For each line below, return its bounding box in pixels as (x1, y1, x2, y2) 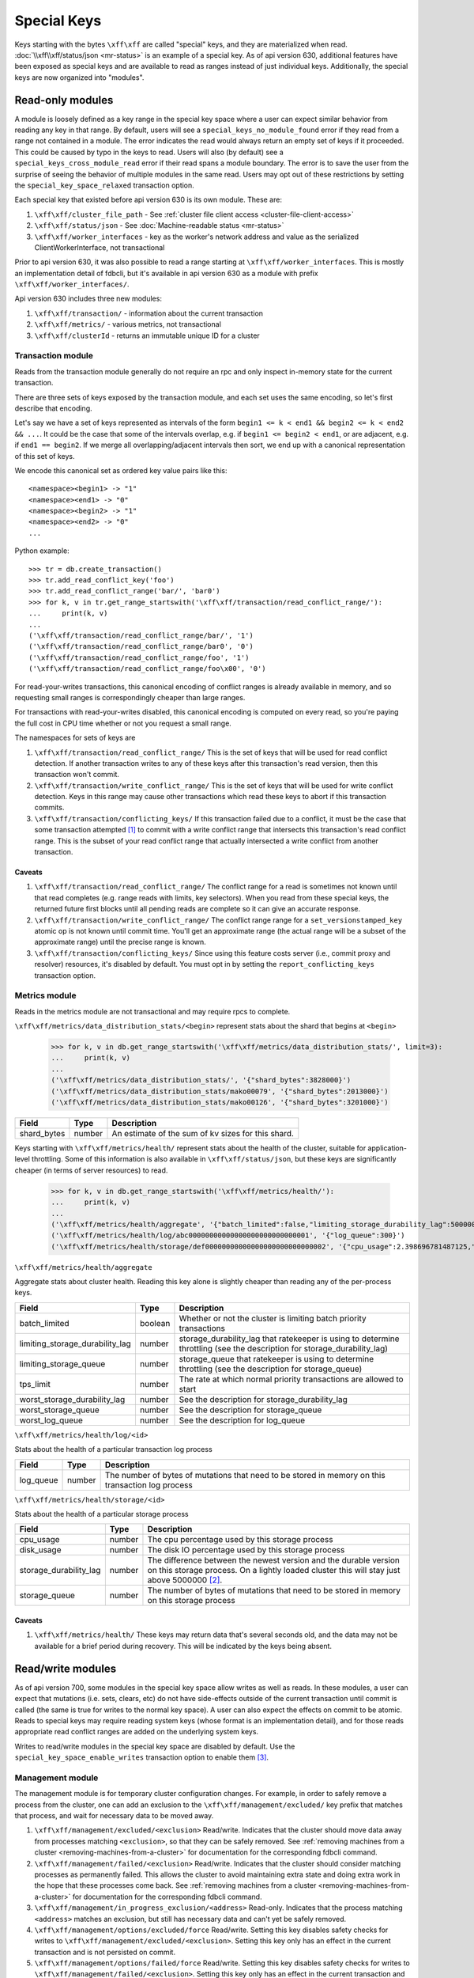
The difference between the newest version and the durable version (147, 1555, 401, 1566)
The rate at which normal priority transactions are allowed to (179, 1374, 404, 1385)
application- (367, 1143, 407, 1153)
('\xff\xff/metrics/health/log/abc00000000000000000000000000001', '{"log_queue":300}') (51, 1231, 406, 1240)
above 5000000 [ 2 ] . (147, 1574, 223, 1586)
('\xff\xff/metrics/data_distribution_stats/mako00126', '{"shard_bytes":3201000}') (51, 1098, 389, 1107)
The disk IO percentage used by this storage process (147, 1544, 345, 1555)
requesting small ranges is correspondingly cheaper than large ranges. (14, 692, 246, 702)
